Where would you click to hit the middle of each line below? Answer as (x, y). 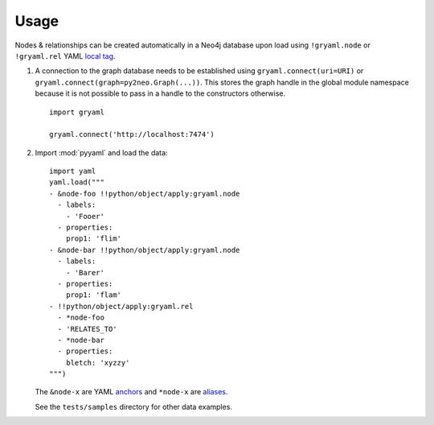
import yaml (73, 171)
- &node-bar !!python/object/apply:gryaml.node (145, 250)
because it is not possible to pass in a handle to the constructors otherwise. (160, 93)
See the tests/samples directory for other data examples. (134, 406)
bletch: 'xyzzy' (98, 363)
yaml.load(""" (77, 182)
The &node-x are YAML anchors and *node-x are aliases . (131, 392)
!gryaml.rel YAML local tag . (65, 56)
